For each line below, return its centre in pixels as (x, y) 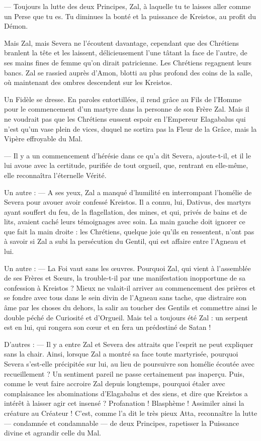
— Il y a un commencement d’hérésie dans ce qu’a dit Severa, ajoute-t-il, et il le (127, 155)
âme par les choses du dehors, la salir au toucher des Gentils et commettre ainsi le (130, 307)
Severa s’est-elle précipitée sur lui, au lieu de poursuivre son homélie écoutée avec (129, 364)
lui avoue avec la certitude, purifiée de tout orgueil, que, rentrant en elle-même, (126, 165)
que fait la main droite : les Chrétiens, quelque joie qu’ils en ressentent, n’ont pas (129, 231)
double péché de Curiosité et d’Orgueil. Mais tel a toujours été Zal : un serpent (126, 317)
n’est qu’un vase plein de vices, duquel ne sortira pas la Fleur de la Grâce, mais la (130, 128)
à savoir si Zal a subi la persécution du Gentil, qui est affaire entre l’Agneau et (125, 241)
